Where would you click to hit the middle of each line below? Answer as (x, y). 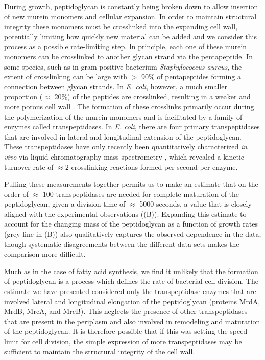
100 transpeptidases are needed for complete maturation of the (141, 194)
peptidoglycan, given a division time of (65, 204)
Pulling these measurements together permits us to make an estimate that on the (131, 184)
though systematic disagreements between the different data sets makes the (122, 244)
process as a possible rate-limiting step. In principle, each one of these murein (126, 46)
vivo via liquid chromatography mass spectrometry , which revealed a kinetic (124, 156)
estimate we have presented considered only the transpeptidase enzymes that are (130, 291)
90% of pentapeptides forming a (191, 76)
